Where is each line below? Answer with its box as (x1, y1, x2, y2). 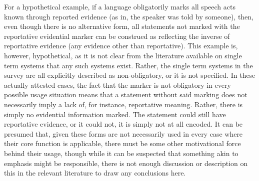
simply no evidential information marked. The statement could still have (4, 109, 226, 119)
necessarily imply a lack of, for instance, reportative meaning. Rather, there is (4, 99, 243, 109)
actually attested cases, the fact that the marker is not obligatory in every (4, 79, 231, 90)
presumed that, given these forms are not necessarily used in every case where (4, 128, 243, 139)
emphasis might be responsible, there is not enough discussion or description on (4, 158, 248, 168)
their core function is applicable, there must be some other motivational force (4, 138, 241, 149)
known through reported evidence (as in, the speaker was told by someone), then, (4, 11, 254, 21)
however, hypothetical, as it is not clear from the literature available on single (4, 50, 242, 60)
